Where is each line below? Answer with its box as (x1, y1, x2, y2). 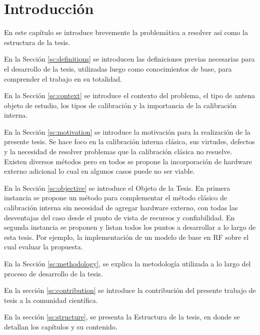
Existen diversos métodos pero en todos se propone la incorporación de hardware (4, 156, 252, 166)
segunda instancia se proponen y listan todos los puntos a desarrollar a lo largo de (4, 222, 256, 232)
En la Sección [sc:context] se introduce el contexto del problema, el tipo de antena (4, 90, 255, 101)
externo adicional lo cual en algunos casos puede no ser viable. (4, 166, 195, 176)
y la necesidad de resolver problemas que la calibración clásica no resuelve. (4, 146, 232, 157)
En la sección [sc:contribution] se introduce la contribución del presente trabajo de (4, 285, 256, 295)
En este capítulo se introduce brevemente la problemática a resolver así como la (4, 27, 248, 38)
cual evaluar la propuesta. (4, 241, 83, 252)
